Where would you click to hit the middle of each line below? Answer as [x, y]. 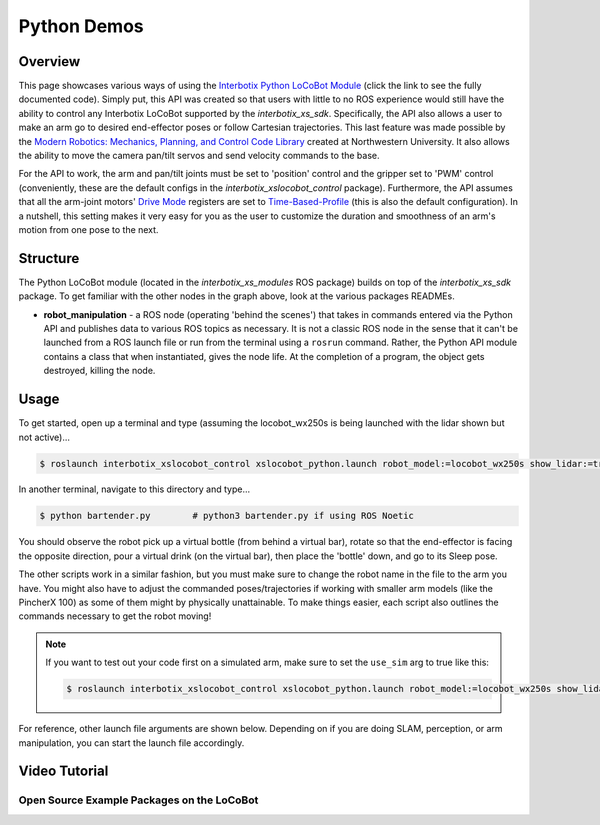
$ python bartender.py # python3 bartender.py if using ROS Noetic [227, 516]
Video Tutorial [63, 771]
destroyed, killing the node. [99, 371]
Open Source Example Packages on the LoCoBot [138, 800]
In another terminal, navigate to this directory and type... [134, 489]
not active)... [44, 437]
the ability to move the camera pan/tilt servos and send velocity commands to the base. [199, 156]
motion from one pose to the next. [88, 229]
